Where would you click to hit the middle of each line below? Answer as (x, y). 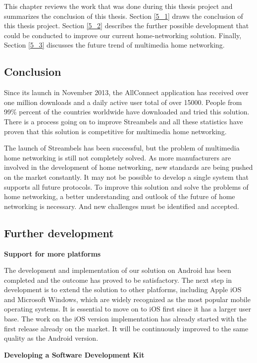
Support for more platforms (52, 253)
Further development (59, 233)
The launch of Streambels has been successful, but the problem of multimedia (122, 148)
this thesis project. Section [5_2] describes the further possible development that (127, 26)
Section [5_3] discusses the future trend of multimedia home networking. (114, 45)
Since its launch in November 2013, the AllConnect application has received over (126, 92)
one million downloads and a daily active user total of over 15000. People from (123, 102)
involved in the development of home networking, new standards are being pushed (128, 167)
